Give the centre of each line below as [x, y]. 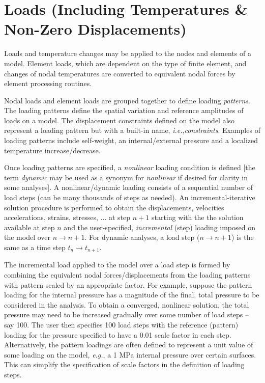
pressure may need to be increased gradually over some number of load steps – [126, 314]
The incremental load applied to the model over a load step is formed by [117, 265]
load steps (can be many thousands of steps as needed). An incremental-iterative [130, 197]
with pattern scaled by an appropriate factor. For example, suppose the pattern [128, 284]
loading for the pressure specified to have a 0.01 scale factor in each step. [118, 334]
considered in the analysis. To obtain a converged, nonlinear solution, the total [127, 304]
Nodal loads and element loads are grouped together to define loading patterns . [127, 100]
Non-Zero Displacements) [95, 29]
